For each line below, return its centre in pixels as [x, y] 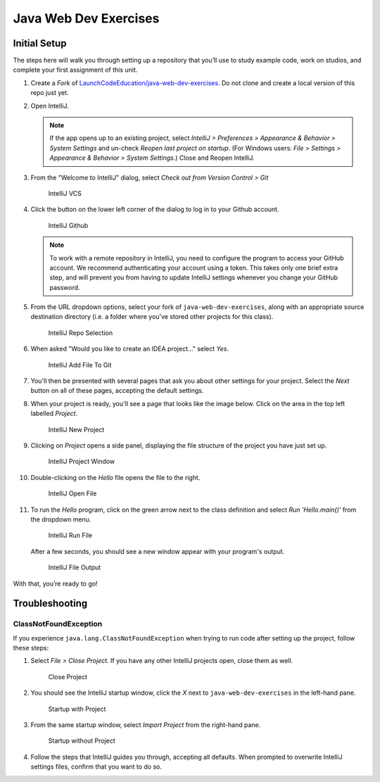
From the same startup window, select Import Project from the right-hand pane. [146, 725]
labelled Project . [54, 414]
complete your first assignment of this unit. [75, 70]
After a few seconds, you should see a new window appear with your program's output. [158, 551]
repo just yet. [50, 93]
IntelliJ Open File [72, 493]
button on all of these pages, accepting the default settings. [117, 391]
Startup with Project [77, 709]
